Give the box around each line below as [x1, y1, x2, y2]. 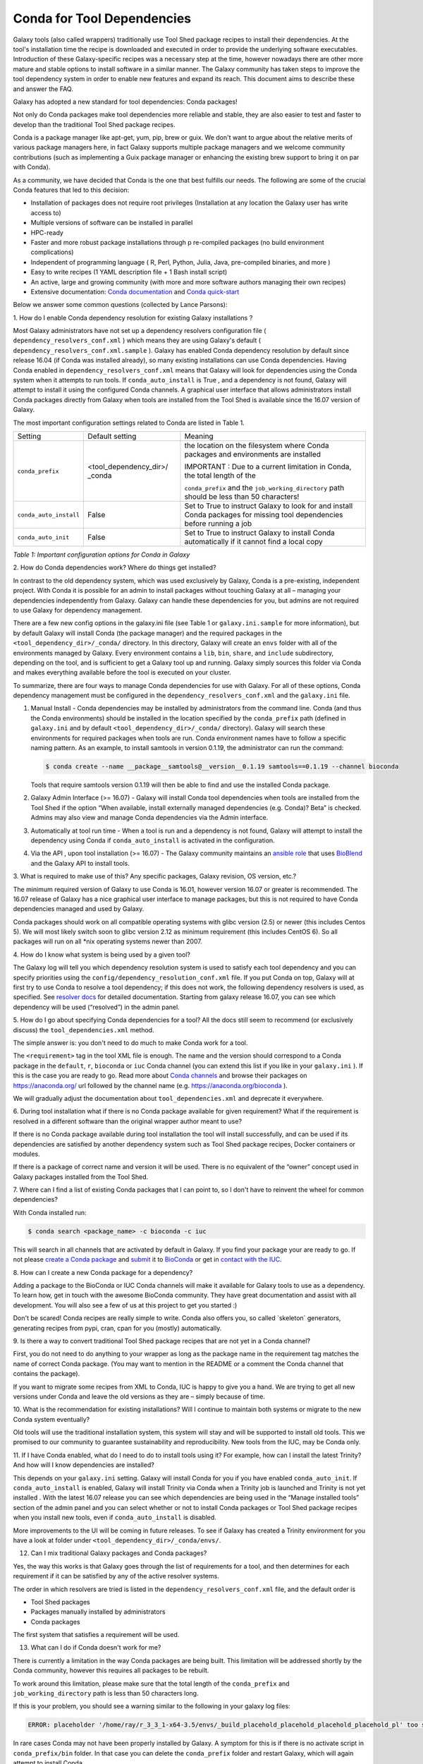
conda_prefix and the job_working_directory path [184, 483, 345, 493]
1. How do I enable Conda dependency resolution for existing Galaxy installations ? [13, 313, 253, 322]
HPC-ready [30, 228, 63, 236]
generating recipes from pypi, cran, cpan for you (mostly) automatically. [13, 1324, 222, 1332]
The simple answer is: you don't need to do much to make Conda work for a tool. [13, 1038, 248, 1047]
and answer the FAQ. [13, 85, 73, 93]
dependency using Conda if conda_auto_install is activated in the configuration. [30, 836, 275, 845]
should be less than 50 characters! [184, 492, 300, 501]
